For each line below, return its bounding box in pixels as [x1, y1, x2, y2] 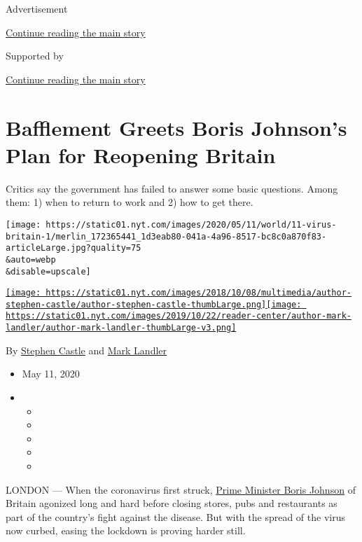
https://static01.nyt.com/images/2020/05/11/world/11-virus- [46, 219, 337, 230]
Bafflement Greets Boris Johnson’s [6, 113, 347, 141]
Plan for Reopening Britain [6, 140, 276, 169]
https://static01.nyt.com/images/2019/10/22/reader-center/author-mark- [6, 311, 351, 321]
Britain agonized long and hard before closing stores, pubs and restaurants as [6, 496, 337, 510]
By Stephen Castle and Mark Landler [6, 342, 167, 357]
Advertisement [6, 1, 68, 15]
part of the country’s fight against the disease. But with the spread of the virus [6, 509, 345, 524]
